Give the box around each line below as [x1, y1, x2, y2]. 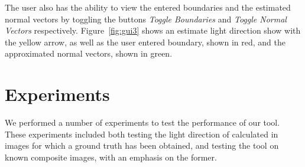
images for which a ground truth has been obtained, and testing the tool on [5, 139, 279, 152]
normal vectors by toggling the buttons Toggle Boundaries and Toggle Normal [5, 12, 287, 25]
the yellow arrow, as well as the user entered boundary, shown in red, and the [5, 35, 285, 48]
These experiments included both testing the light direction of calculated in [5, 127, 278, 140]
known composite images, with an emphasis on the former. [5, 150, 217, 163]
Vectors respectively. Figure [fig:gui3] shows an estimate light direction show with [5, 24, 301, 37]
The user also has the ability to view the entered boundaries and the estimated [5, 1, 291, 13]
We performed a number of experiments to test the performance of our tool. [5, 116, 280, 129]
